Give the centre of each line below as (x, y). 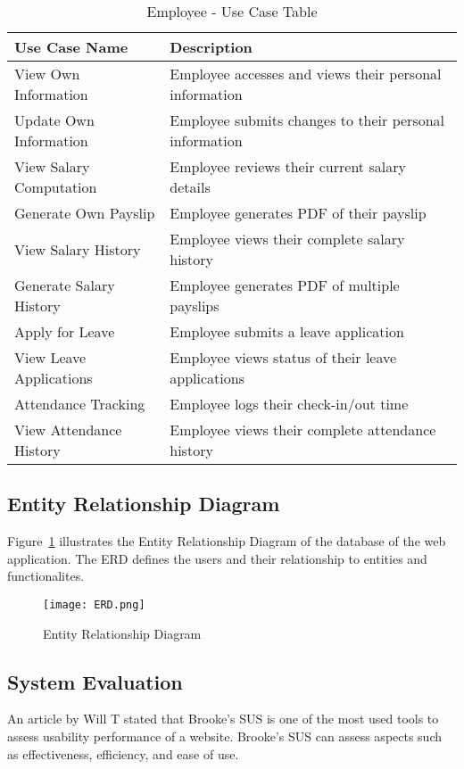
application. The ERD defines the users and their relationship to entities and (217, 558)
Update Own (54, 120)
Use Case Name (71, 47)
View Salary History (78, 249)
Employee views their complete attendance (303, 430)
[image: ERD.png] (94, 604)
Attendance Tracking (80, 404)
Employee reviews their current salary (288, 166)
